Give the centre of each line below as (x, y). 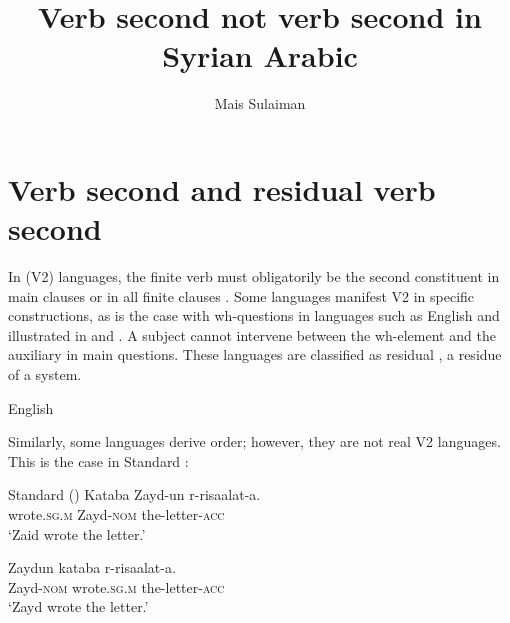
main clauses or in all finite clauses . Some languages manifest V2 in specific (241, 295)
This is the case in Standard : (98, 460)
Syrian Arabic (260, 55)
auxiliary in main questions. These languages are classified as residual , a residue (255, 354)
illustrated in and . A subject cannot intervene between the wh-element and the (252, 334)
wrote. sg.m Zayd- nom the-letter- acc (116, 513)
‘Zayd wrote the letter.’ (78, 606)
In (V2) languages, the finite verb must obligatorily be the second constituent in (254, 276)
